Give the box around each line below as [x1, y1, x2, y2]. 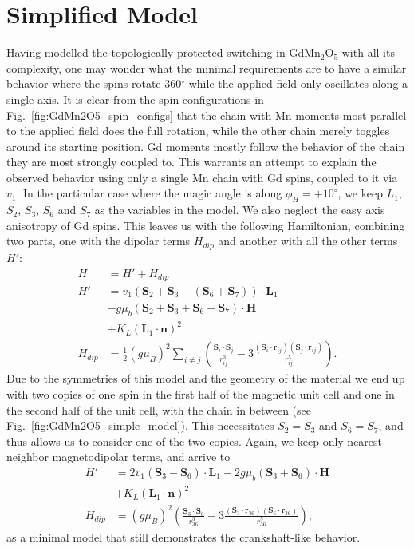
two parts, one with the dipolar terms [6, 232, 191, 249]
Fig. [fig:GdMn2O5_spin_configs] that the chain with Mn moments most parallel [6, 106, 407, 123]
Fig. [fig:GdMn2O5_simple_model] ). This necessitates [6, 417, 274, 434]
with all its [341, 44, 395, 61]
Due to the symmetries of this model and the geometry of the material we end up [6, 370, 405, 387]
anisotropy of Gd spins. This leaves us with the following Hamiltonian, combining [6, 216, 405, 233]
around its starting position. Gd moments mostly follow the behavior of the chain [6, 137, 405, 154]
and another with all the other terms [218, 232, 398, 249]
